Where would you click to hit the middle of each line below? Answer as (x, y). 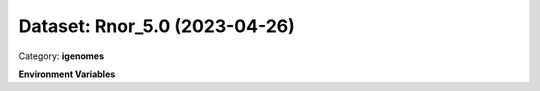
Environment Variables (67, 74)
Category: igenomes (61, 56)
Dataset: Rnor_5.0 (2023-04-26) (156, 26)
